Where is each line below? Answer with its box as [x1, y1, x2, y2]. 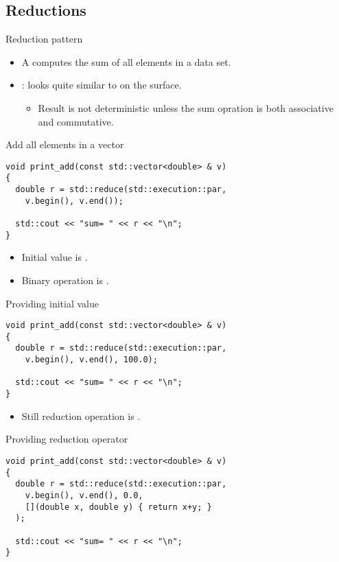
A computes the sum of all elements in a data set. [21, 54, 231, 69]
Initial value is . [21, 250, 88, 264]
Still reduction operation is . [21, 408, 141, 423]
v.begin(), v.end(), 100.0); [25, 355, 158, 365]
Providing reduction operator [5, 432, 128, 446]
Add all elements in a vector [5, 137, 124, 152]
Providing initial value [5, 296, 99, 310]
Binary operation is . [21, 272, 109, 287]
